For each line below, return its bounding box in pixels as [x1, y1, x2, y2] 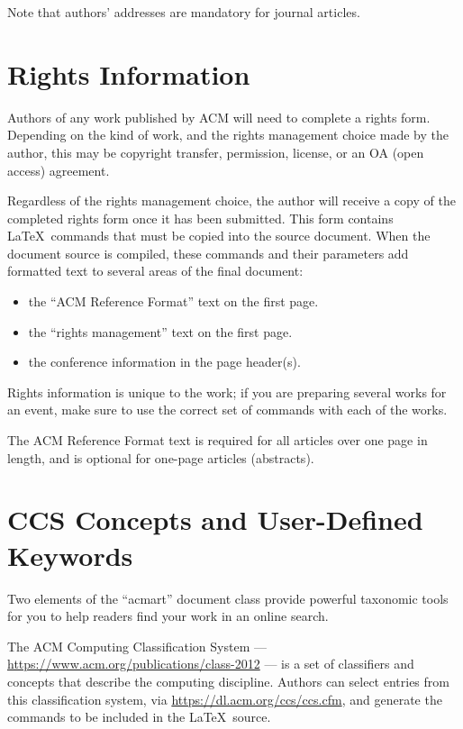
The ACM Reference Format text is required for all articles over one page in [7, 431, 428, 450]
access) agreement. [7, 160, 110, 179]
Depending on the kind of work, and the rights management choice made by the [7, 125, 449, 144]
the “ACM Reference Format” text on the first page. [28, 292, 319, 311]
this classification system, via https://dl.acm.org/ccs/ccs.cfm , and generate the [7, 689, 442, 708]
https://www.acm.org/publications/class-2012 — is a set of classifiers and [7, 654, 414, 673]
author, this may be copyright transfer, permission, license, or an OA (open [7, 142, 424, 161]
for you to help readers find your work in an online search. [7, 606, 329, 625]
